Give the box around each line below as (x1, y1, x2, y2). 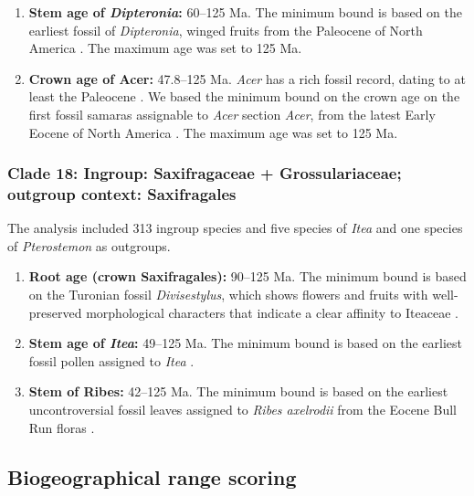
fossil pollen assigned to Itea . (28, 351, 195, 370)
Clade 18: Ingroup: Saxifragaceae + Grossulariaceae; (7, 162, 402, 185)
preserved (28, 302, 82, 322)
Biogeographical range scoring (7, 462, 297, 491)
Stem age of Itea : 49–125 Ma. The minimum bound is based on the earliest (28, 333, 463, 353)
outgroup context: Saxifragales (7, 183, 237, 205)
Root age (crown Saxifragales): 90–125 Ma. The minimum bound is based (28, 267, 467, 286)
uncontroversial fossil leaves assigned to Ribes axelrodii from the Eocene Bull (28, 400, 458, 419)
